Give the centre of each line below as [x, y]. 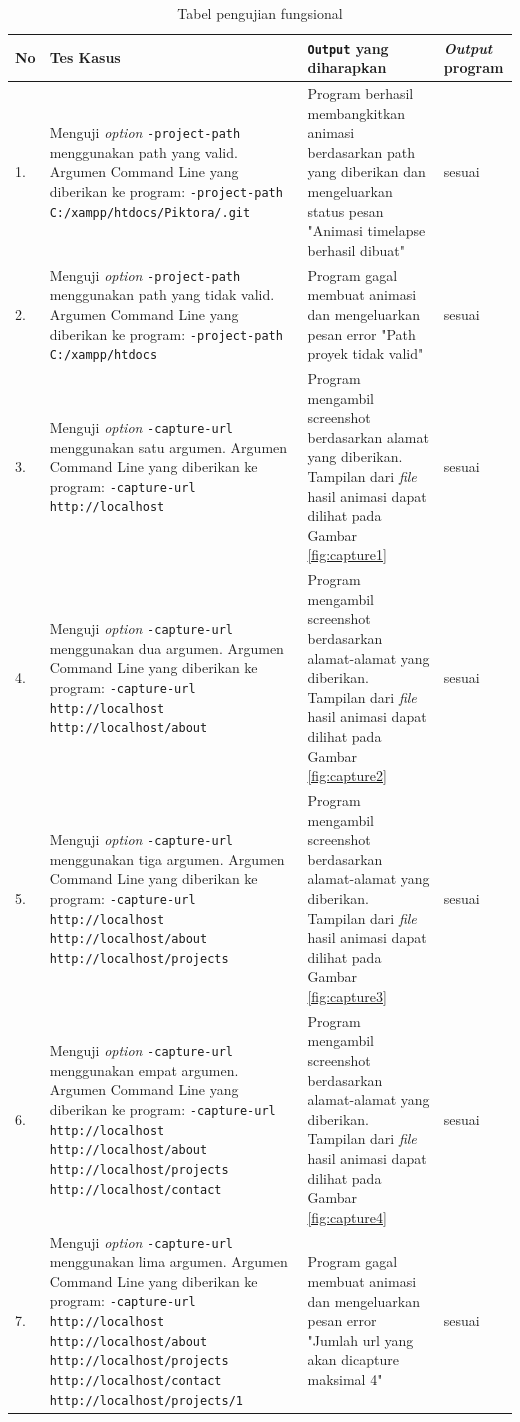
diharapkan [347, 67]
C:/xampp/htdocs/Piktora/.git [150, 212]
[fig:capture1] [347, 554]
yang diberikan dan [366, 171]
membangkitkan [356, 112]
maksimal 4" [345, 1379]
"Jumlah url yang [360, 1339]
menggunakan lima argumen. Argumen [168, 1261]
